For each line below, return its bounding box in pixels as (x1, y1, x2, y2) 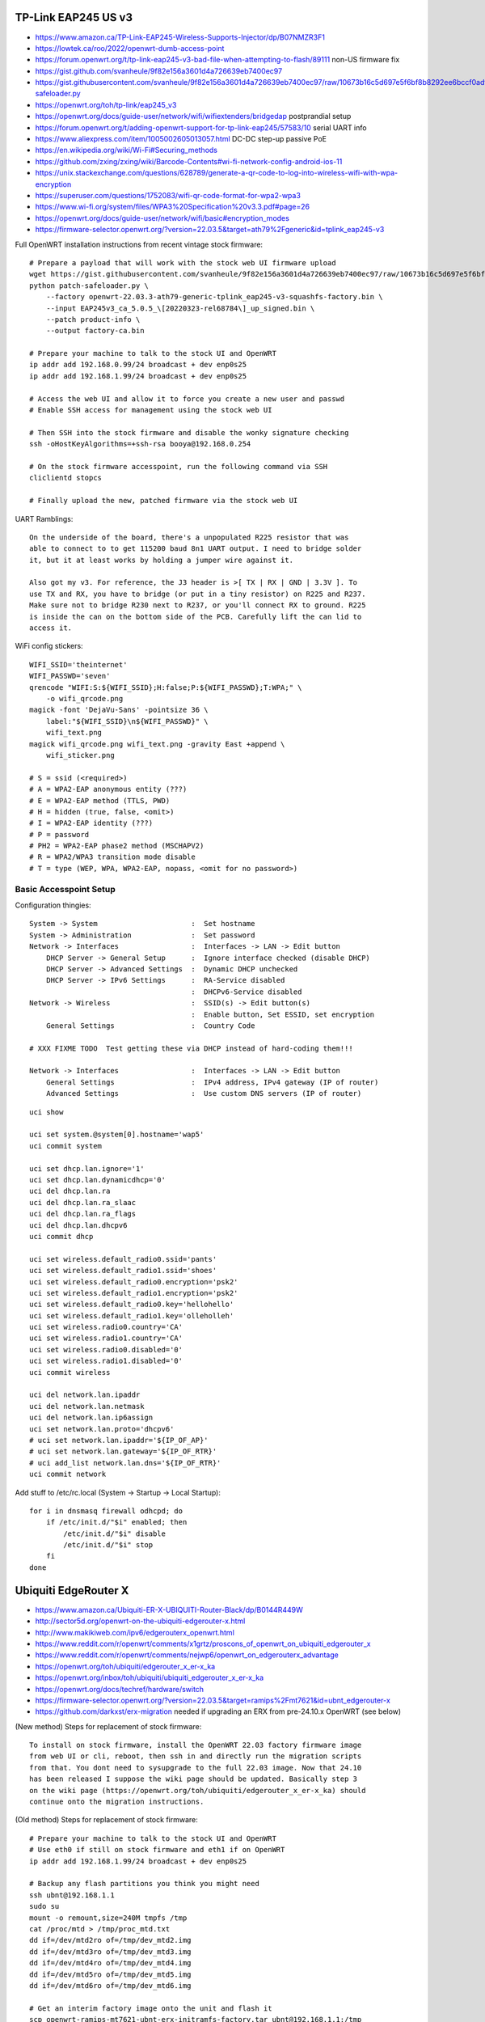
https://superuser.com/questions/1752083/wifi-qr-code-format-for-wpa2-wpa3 (35, 190, 301, 200)
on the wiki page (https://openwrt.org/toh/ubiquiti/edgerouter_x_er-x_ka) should (29, 1786, 366, 1795)
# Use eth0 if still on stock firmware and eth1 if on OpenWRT (29, 1845, 285, 1855)
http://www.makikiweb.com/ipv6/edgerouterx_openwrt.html (35, 1627, 234, 1637)
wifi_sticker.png (45, 751, 115, 759)
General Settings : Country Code (45, 1021, 255, 1030)
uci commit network (29, 1470, 107, 1479)
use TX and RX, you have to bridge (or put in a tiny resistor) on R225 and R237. (29, 589, 366, 599)
